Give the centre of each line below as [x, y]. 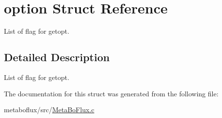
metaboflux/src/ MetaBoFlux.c [49, 110]
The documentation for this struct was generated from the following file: [111, 93]
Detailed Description [57, 57]
